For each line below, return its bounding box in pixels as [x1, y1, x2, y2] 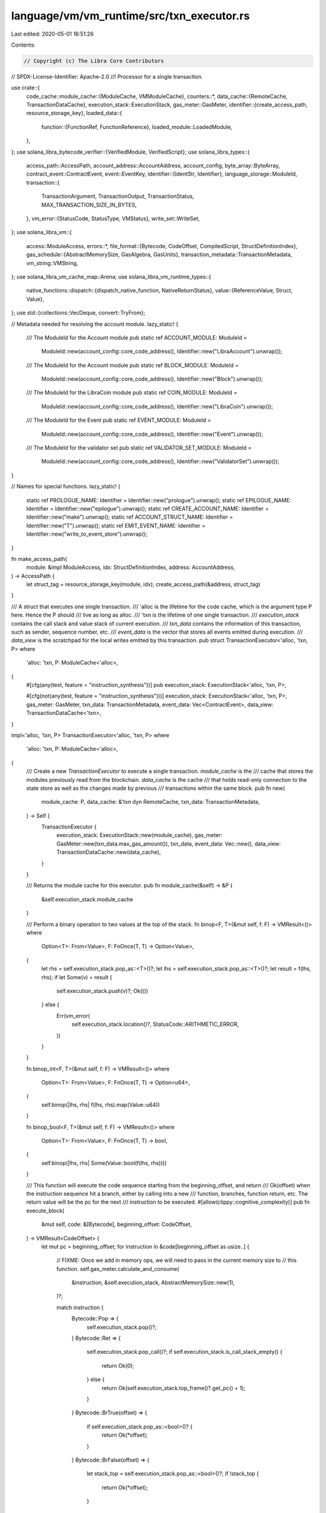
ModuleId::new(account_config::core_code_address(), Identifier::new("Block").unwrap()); [41, 375, 263, 382]
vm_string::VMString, [26, 259, 78, 266]
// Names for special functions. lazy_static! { [11, 483, 121, 490]
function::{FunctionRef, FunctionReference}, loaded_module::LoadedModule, [41, 123, 232, 130]
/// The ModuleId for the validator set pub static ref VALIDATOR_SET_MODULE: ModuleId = [26, 444, 252, 451]
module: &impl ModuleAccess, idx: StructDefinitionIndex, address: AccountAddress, [26, 563, 235, 571]
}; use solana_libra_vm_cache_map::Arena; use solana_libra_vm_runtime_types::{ [11, 273, 211, 280]
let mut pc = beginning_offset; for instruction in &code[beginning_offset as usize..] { [41, 1242, 250, 1250]
